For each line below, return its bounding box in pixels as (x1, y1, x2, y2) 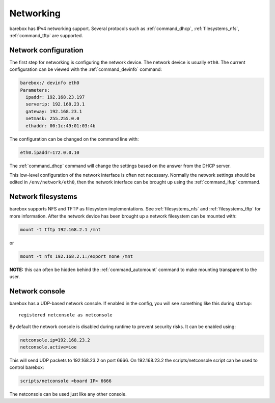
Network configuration (9, 46, 84, 55)
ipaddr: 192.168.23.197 (25, 94, 85, 100)
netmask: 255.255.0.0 (25, 116, 80, 122)
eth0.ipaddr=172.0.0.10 (20, 149, 80, 155)
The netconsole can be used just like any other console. (9, 391, 127, 397)
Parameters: (20, 87, 50, 93)
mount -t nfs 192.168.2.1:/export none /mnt (20, 253, 133, 259)
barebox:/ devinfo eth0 (20, 80, 80, 86)
